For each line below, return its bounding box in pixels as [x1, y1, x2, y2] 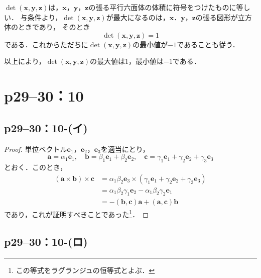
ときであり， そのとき [18, 22, 90, 32]
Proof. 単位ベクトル [4, 143, 67, 154]
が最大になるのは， [106, 12, 170, 22]
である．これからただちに [4, 39, 88, 49]
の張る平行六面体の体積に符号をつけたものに [88, 2, 236, 12]
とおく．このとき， [4, 161, 67, 172]
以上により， [4, 56, 46, 66]
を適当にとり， [100, 143, 150, 154]
